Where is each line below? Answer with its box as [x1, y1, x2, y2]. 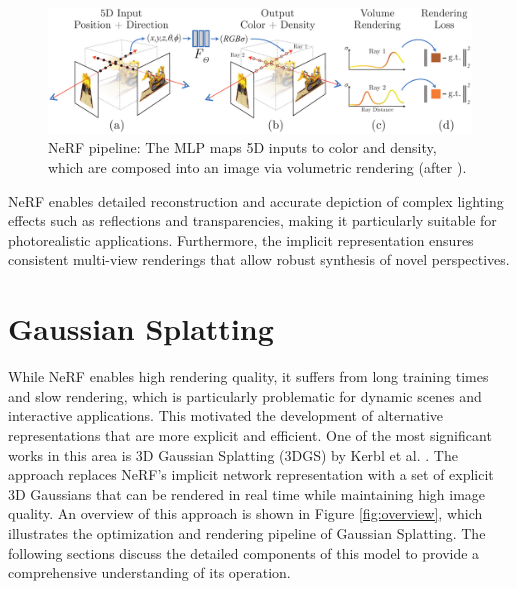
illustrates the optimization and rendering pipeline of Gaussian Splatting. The [8, 522, 486, 543]
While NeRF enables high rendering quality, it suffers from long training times [8, 366, 489, 387]
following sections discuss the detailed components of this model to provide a [8, 542, 480, 563]
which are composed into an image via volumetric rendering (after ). [48, 157, 467, 178]
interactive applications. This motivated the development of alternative [8, 405, 444, 426]
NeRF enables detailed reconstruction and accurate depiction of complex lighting [8, 190, 504, 211]
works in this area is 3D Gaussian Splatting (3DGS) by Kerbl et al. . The [8, 444, 458, 465]
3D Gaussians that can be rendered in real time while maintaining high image [8, 483, 486, 504]
